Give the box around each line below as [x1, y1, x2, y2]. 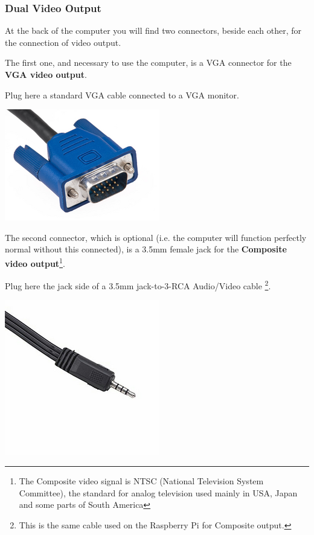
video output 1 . [5, 255, 65, 269]
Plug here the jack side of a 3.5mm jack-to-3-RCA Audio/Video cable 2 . [5, 278, 271, 292]
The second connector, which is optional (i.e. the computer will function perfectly [5, 231, 307, 243]
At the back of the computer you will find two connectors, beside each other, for [5, 24, 302, 37]
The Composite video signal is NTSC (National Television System [19, 475, 264, 487]
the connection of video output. [5, 36, 121, 48]
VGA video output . [5, 68, 87, 80]
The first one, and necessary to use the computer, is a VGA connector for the [5, 56, 292, 69]
